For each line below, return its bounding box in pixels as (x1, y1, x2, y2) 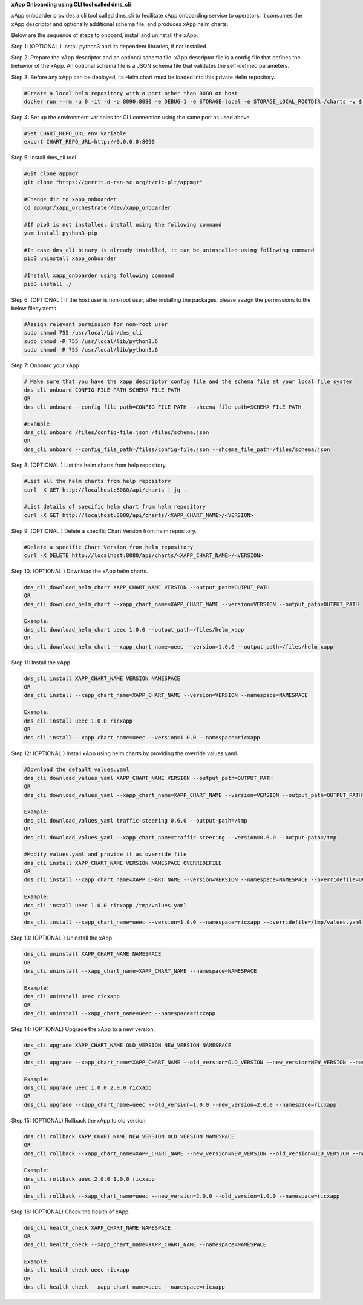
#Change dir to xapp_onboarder (24, 196, 117, 202)
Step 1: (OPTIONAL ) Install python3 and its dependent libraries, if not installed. (11, 42, 208, 50)
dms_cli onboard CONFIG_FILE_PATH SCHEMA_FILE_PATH (24, 387, 181, 393)
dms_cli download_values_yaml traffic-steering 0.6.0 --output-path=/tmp (24, 817, 247, 824)
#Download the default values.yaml (24, 766, 129, 773)
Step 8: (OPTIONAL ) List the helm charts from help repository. (11, 461, 168, 469)
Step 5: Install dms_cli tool (11, 154, 76, 161)
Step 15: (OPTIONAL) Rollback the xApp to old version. (11, 1116, 148, 1124)
